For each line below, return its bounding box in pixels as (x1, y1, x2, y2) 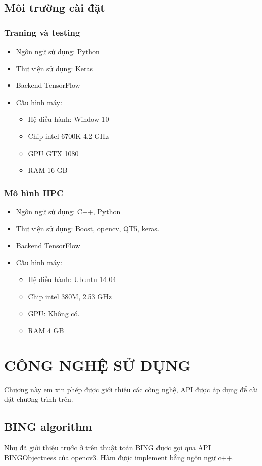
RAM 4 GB (28, 325, 64, 336)
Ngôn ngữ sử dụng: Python (16, 46, 100, 56)
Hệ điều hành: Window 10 (28, 114, 109, 124)
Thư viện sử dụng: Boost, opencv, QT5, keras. (16, 223, 160, 234)
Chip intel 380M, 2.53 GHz (28, 291, 112, 301)
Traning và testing (4, 26, 80, 38)
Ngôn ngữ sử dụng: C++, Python (16, 206, 121, 216)
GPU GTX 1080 (28, 148, 79, 158)
